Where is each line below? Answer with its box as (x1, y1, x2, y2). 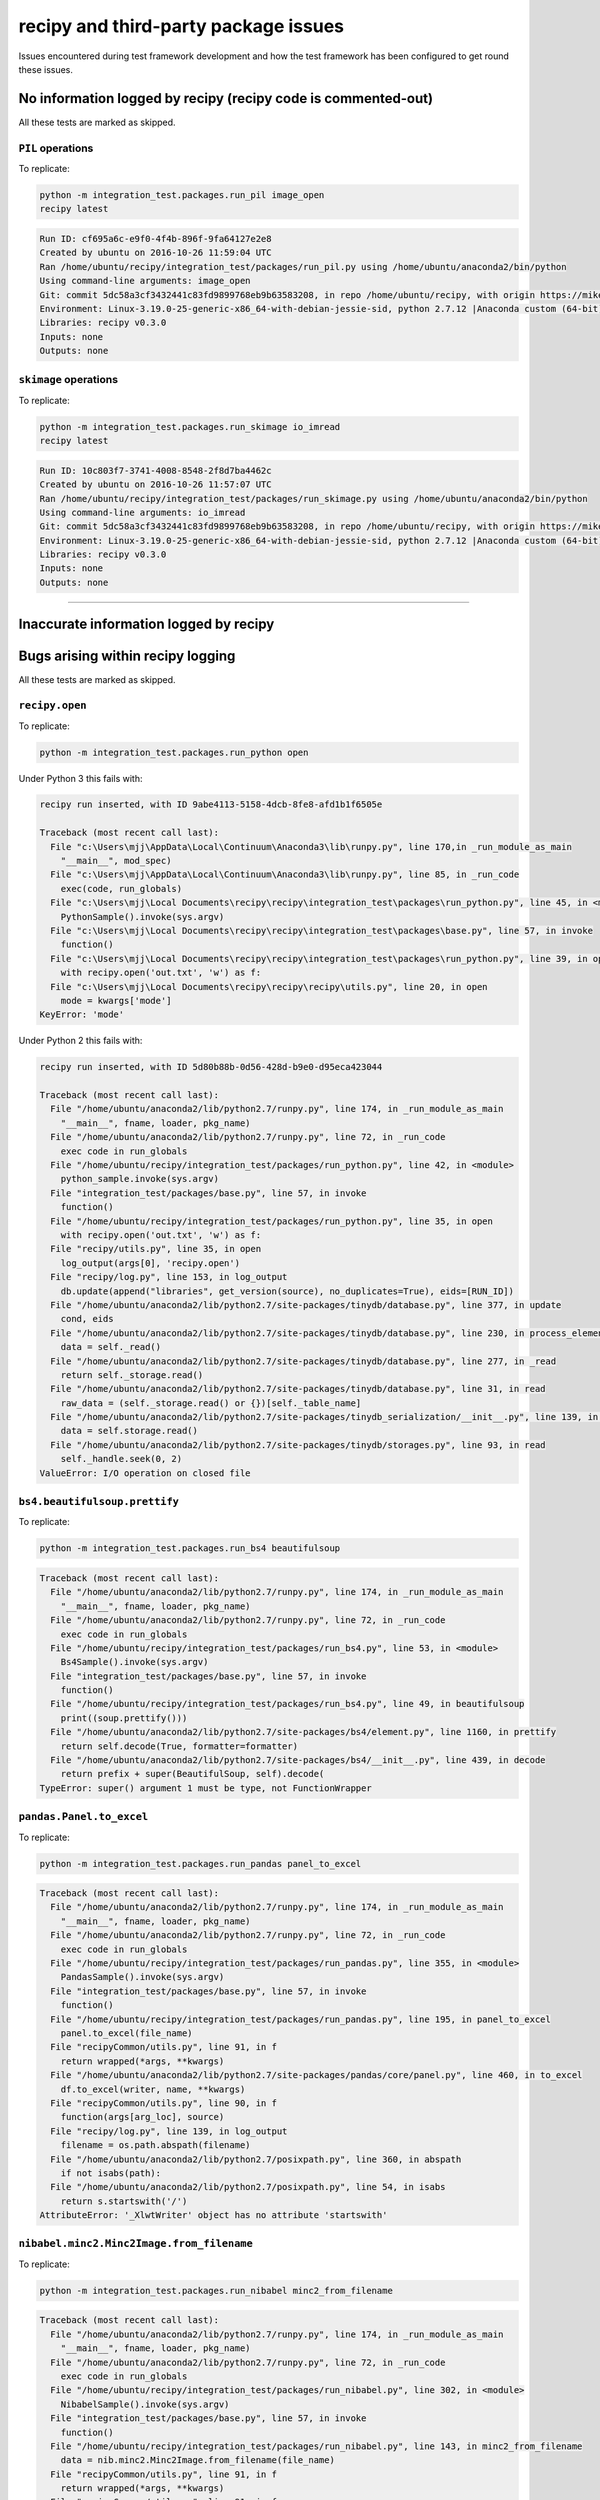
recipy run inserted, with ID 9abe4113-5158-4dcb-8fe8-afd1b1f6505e (39, 799, 383, 810)
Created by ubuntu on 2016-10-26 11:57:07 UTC (39, 479, 272, 490)
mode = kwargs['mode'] (60, 995, 172, 1006)
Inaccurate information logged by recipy (18, 616, 275, 633)
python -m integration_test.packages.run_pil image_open (39, 189, 325, 200)
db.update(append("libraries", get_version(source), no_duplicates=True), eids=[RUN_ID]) (60, 1285, 515, 1297)
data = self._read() (60, 1341, 162, 1353)
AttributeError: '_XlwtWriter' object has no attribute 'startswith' (39, 2210, 388, 2221)
